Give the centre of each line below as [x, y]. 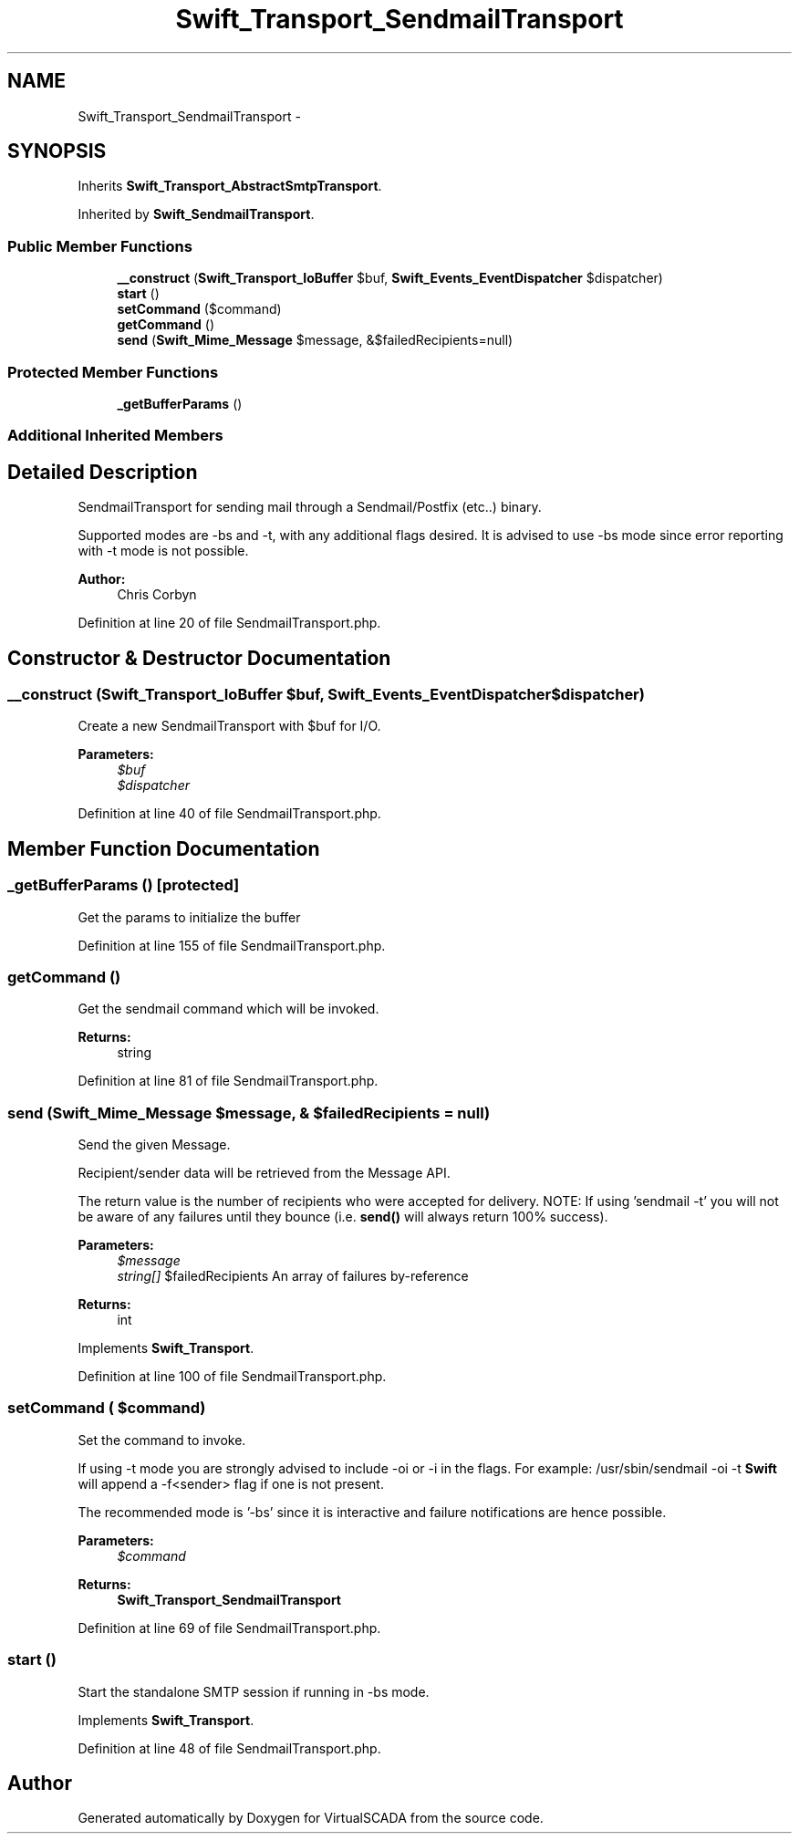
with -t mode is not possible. [163, 551]
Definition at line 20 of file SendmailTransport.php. [229, 623]
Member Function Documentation [164, 848]
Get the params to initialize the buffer [189, 917]
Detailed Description [103, 472]
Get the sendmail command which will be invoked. [228, 1009]
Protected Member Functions [113, 372]
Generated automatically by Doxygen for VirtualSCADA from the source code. [311, 1818]
